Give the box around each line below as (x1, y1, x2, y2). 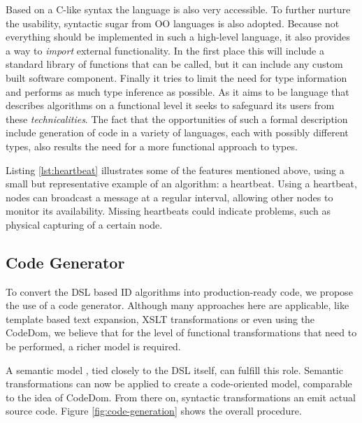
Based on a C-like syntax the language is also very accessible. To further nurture (6, 2, 351, 16)
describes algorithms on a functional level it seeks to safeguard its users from (6, 98, 335, 113)
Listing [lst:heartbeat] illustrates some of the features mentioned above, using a (6, 162, 345, 177)
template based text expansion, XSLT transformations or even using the (6, 311, 315, 326)
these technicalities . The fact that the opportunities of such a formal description (6, 111, 348, 126)
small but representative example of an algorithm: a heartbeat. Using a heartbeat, (6, 176, 357, 191)
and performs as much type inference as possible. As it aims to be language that (6, 84, 349, 99)
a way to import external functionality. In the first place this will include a (6, 43, 324, 57)
